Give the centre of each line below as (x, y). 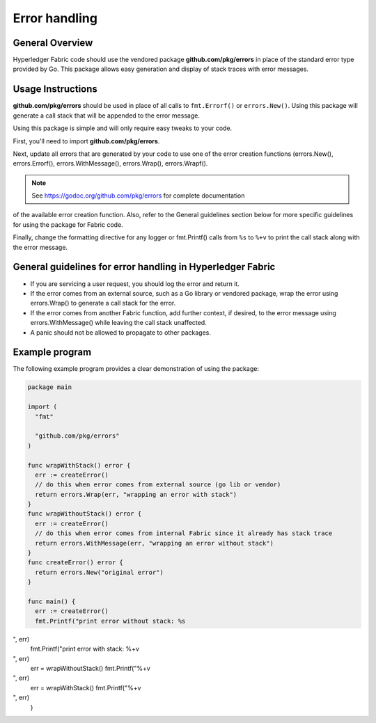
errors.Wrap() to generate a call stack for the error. (103, 303)
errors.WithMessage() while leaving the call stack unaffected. (118, 323)
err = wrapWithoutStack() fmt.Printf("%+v (91, 668)
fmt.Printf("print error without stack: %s (110, 621)
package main (50, 387)
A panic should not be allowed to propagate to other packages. (121, 332)
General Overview (53, 43)
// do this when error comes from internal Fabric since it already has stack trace (184, 533)
